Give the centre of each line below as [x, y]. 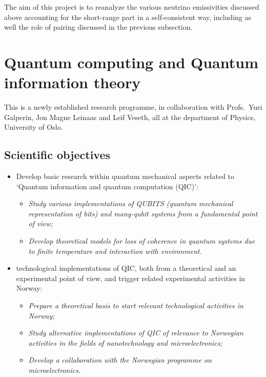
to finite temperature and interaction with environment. [115, 251]
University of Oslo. [34, 127]
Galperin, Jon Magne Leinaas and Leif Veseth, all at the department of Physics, [130, 117]
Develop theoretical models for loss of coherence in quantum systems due [142, 241]
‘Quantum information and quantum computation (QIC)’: [107, 186]
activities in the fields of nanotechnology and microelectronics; [125, 342]
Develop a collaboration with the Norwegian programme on [120, 360]
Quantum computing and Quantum [131, 62]
